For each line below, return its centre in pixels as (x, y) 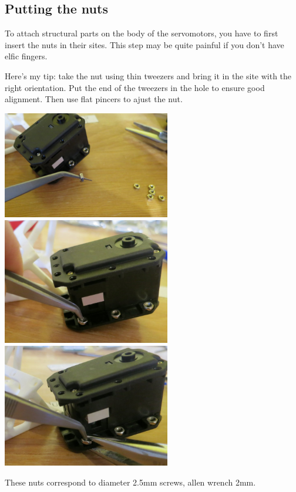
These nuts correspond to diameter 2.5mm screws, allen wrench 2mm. (130, 482)
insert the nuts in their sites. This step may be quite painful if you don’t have (144, 44)
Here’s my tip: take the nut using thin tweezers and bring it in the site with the (148, 75)
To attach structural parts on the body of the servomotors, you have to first (142, 33)
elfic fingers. (26, 56)
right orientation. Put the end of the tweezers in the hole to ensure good (135, 87)
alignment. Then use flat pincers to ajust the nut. (94, 99)
